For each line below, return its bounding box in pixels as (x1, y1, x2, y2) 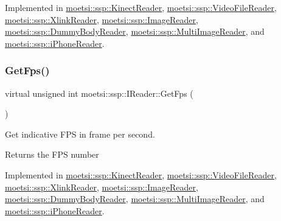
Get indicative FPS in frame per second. (5, 127, 155, 140)
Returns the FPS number (5, 148, 99, 161)
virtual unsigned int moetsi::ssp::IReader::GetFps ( (5, 86, 193, 99)
